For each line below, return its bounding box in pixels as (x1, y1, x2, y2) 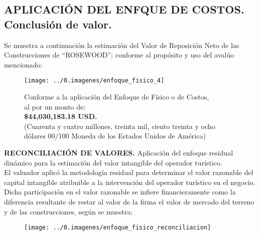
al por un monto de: (24, 101, 86, 111)
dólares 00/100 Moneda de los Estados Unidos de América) (24, 130, 206, 141)
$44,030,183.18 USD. (24, 111, 97, 121)
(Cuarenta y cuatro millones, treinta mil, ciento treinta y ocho (24, 120, 215, 131)
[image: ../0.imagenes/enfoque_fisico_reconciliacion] (24, 224, 211, 231)
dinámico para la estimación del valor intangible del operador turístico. (4, 157, 222, 167)
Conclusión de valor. (4, 16, 112, 31)
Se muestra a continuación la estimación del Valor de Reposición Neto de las (4, 39, 239, 50)
